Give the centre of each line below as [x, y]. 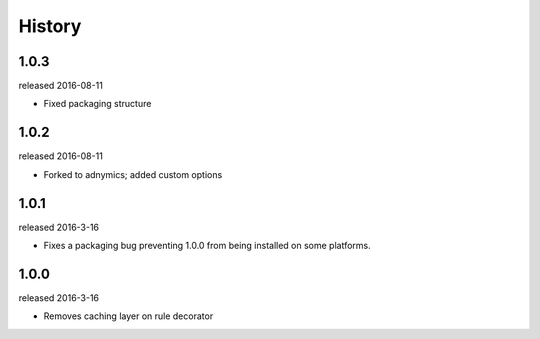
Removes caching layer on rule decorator [128, 316]
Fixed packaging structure [97, 104]
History [50, 26]
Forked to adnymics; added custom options [133, 174]
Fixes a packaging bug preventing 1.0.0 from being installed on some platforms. [207, 246]
